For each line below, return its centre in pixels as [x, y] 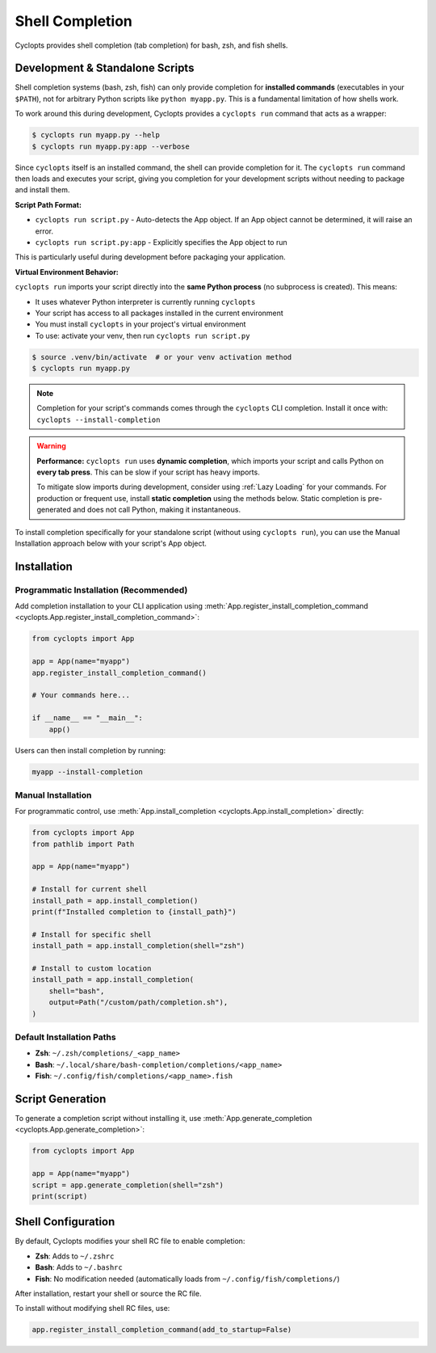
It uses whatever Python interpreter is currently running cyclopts [145, 301]
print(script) [60, 1196]
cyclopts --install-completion [99, 419]
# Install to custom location [92, 968]
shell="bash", [77, 991]
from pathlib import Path [83, 844]
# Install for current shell [90, 889]
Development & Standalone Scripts [105, 68]
